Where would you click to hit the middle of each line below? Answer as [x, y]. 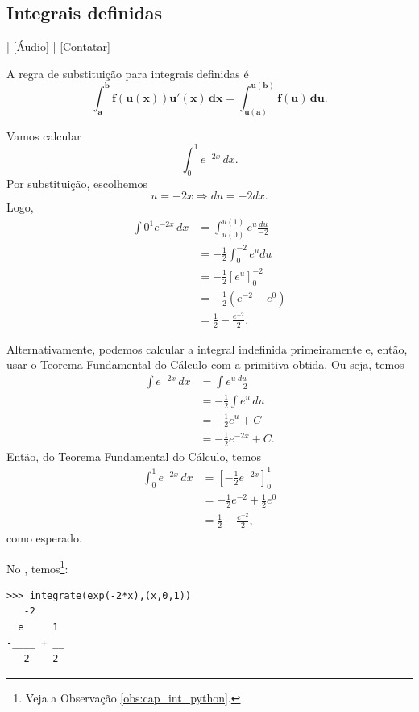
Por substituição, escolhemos [77, 183]
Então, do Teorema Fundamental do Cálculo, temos [134, 456]
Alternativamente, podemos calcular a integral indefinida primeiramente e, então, [207, 348]
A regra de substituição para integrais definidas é [128, 73]
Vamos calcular [44, 135]
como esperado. [44, 537]
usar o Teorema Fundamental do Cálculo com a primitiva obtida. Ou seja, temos [205, 364]
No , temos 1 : [37, 567]
